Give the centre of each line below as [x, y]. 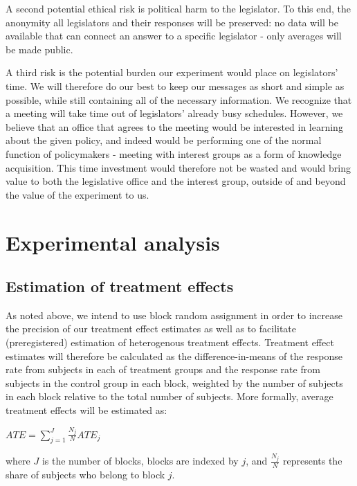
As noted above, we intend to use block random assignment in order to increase [174, 315]
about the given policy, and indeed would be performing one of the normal [164, 140]
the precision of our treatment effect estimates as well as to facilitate [151, 328]
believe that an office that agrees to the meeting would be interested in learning [174, 126]
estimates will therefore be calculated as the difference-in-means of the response [174, 355]
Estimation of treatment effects [120, 286]
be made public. [39, 49]
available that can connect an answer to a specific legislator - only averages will [174, 36]
